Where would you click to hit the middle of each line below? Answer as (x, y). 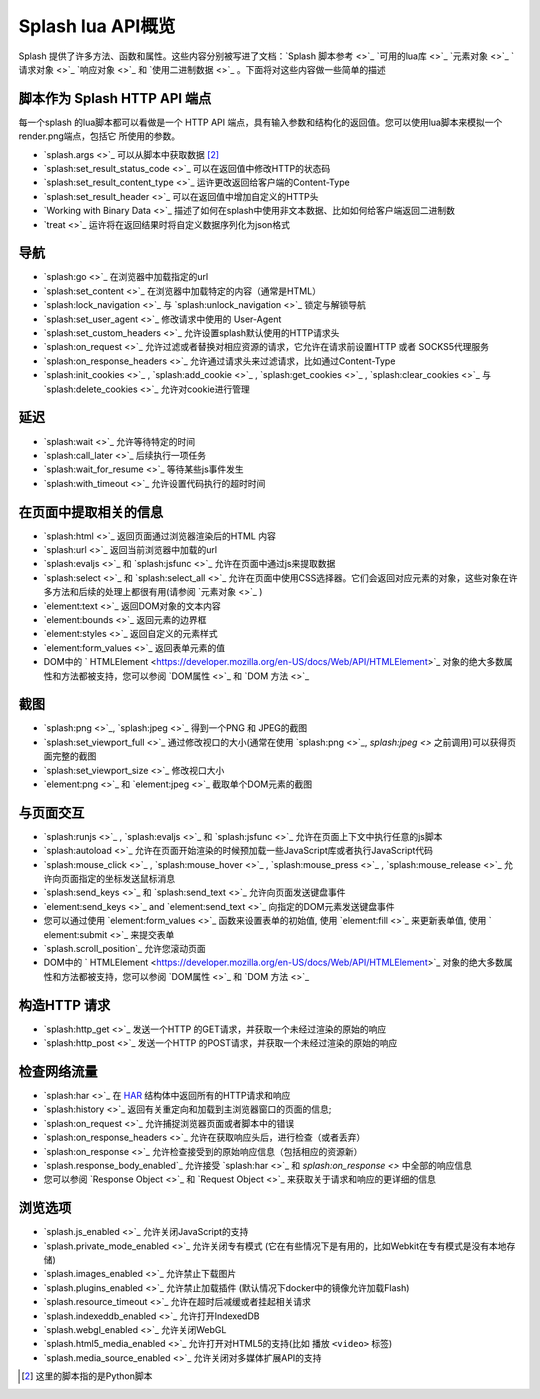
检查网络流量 (58, 1071)
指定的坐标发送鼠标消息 (126, 879)
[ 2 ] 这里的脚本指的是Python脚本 (87, 1376)
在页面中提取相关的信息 (91, 511)
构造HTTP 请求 (64, 1005)
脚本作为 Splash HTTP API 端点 (115, 98)
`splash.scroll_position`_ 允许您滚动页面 (125, 948)
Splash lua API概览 (97, 26)
